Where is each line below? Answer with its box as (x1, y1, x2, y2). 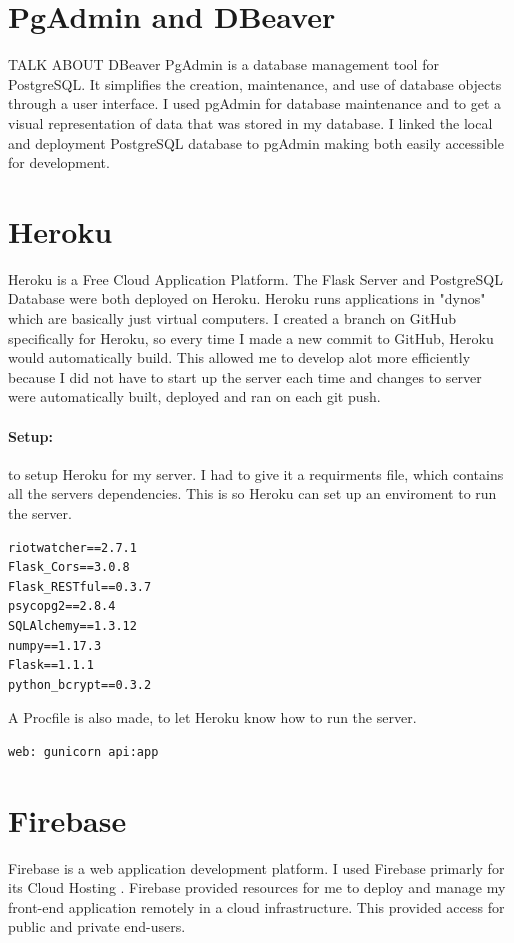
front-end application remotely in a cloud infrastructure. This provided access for (8, 896, 505, 917)
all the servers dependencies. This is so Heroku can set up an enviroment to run (8, 483, 497, 504)
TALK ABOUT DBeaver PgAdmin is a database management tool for (8, 54, 439, 75)
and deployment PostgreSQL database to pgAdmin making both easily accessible (8, 132, 504, 153)
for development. (8, 152, 110, 173)
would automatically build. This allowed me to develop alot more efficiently (8, 347, 471, 368)
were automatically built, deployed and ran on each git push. (8, 386, 381, 407)
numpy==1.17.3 (8, 638, 102, 653)
